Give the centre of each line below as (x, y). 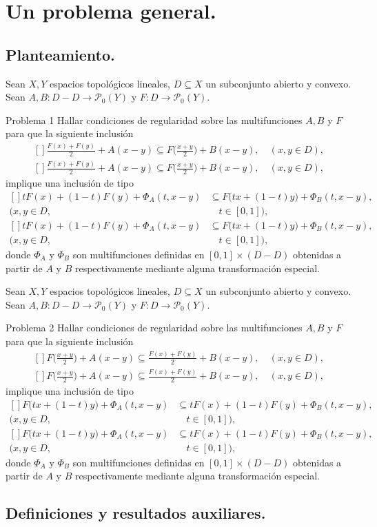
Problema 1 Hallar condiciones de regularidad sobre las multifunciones (154, 120)
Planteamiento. (60, 54)
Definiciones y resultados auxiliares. (136, 513)
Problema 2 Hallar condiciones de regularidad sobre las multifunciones (154, 328)
